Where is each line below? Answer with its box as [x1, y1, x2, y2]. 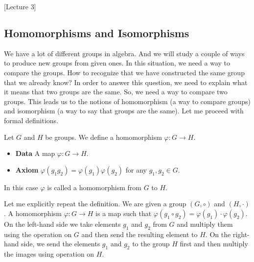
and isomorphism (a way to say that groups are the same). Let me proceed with [4, 106, 244, 116]
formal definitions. [4, 115, 58, 125]
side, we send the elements [21, 239, 100, 249]
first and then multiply [180, 239, 248, 249]
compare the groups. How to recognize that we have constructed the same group [4, 67, 245, 77]
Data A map [15, 148, 55, 158]
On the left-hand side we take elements [4, 218, 121, 229]
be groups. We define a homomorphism [45, 131, 162, 142]
